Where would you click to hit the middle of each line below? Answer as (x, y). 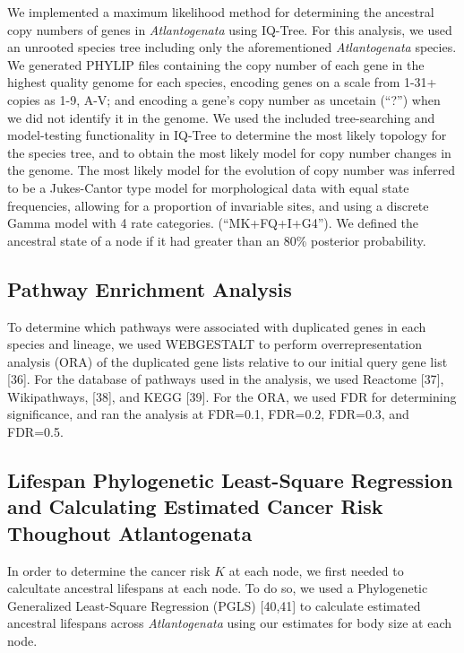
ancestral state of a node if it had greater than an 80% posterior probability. (217, 240)
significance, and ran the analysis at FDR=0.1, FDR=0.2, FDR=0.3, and (208, 414)
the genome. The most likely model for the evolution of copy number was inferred (232, 170)
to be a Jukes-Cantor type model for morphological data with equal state (208, 187)
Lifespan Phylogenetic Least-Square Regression (230, 480)
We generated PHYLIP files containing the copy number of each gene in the (216, 64)
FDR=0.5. (35, 432)
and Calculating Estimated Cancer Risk (195, 506)
